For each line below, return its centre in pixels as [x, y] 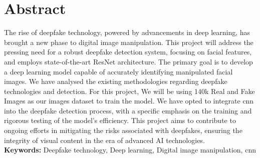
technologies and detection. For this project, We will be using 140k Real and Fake [129, 91]
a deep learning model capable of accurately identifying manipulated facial [118, 71]
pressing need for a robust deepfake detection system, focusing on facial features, [128, 52]
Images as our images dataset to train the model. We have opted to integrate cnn [129, 101]
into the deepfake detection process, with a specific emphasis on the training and [128, 110]
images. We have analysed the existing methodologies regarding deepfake [116, 81]
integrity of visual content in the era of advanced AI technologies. [104, 140]
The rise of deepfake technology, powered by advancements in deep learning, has [127, 32]
